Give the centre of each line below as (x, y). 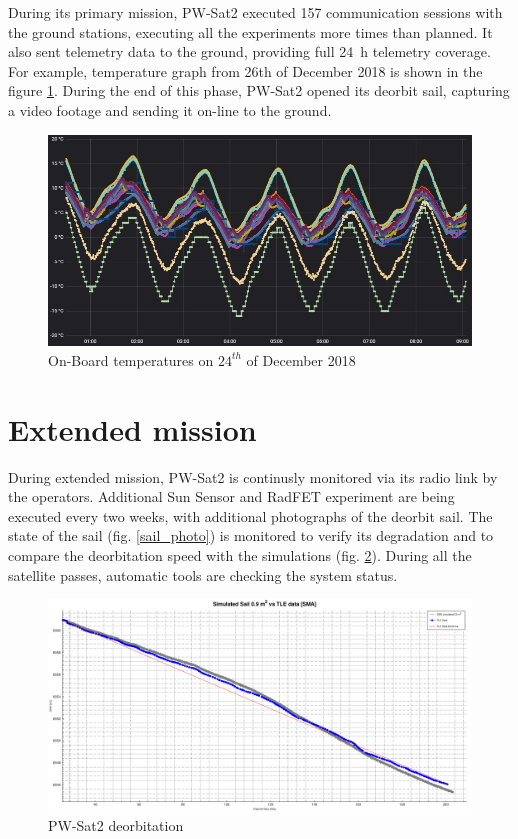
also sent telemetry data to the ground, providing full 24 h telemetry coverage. (249, 51)
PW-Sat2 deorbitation (116, 824)
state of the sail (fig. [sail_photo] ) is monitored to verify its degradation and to (251, 535)
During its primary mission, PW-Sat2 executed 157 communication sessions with (255, 12)
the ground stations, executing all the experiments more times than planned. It (250, 31)
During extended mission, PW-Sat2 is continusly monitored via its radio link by (253, 476)
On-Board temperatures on (131, 359)
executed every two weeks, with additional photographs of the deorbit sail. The (250, 515)
